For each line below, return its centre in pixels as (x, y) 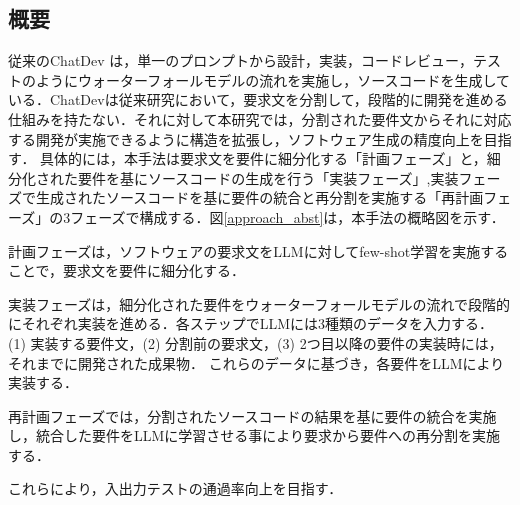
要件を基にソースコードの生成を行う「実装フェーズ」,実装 (268, 177)
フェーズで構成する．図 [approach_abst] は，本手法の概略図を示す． (287, 216)
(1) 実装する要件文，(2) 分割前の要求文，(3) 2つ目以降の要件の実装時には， (255, 342)
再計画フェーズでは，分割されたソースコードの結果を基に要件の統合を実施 (252, 415)
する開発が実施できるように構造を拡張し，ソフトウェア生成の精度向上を (246, 138)
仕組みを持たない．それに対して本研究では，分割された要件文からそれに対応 (260, 118)
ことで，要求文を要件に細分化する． (127, 270)
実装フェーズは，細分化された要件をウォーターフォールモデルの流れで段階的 (259, 303)
